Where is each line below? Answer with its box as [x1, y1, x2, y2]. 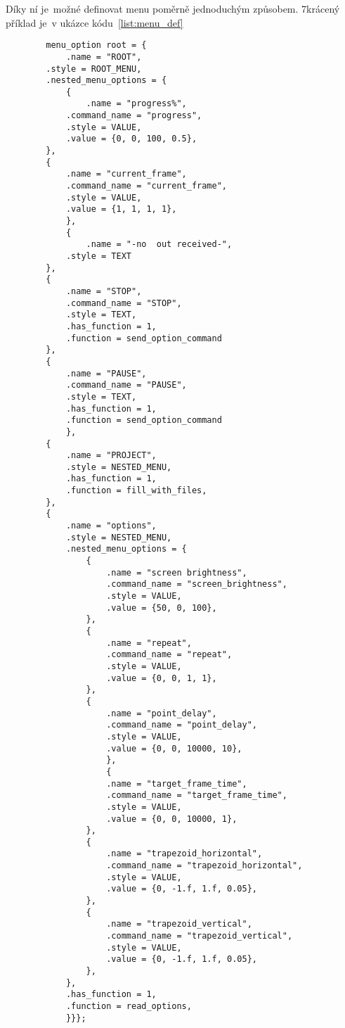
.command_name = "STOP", [65, 298, 182, 308]
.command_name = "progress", [65, 110, 202, 121]
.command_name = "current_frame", [65, 181, 227, 191]
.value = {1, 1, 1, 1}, [65, 204, 177, 215]
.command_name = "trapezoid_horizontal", [106, 861, 303, 871]
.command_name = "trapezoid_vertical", [106, 931, 293, 941]
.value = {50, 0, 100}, [106, 602, 217, 613]
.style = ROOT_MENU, [46, 63, 142, 74]
